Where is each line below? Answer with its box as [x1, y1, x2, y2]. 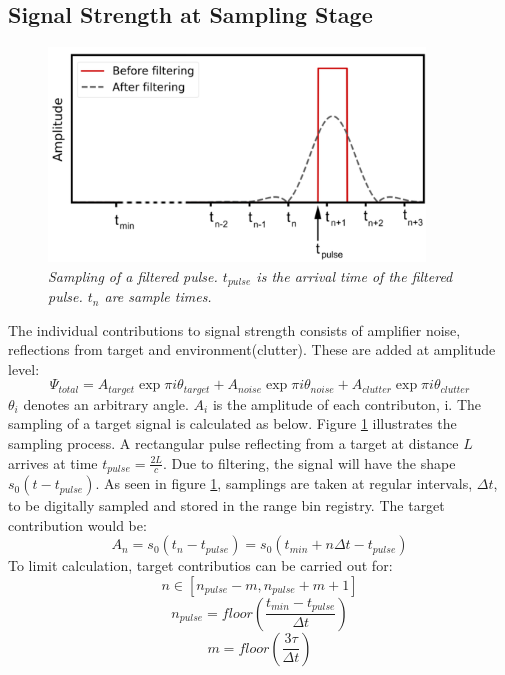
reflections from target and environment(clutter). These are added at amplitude [8, 339, 496, 360]
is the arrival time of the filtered [256, 265, 453, 286]
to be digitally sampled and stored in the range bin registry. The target [8, 495, 445, 516]
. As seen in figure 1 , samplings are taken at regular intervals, [95, 473, 473, 494]
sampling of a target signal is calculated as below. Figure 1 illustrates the [8, 413, 457, 434]
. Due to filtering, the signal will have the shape [162, 452, 456, 473]
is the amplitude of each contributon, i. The [212, 393, 481, 414]
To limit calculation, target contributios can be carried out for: [8, 555, 393, 576]
